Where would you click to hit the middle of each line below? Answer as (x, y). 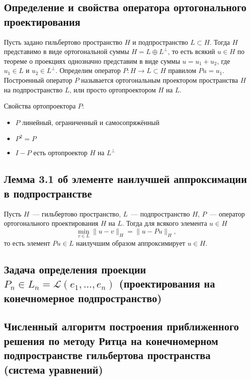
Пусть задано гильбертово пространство (63, 42)
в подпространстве (48, 193)
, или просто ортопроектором (113, 89)
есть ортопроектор (60, 153)
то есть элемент (27, 243)
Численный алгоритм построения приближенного (121, 326)
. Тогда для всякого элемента (164, 223)
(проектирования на (167, 283)
